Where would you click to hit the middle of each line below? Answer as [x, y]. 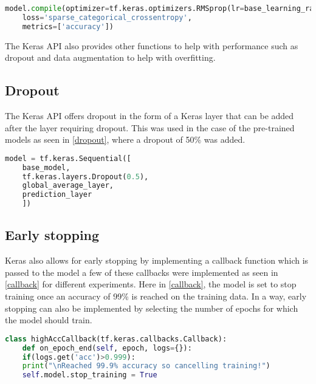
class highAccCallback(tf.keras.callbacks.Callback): [116, 339]
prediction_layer [57, 195]
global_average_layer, [68, 186]
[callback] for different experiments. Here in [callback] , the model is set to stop [151, 284]
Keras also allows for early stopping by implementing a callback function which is [157, 260]
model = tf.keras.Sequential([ [68, 158]
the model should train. [49, 320]
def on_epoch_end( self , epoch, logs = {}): [107, 348]
